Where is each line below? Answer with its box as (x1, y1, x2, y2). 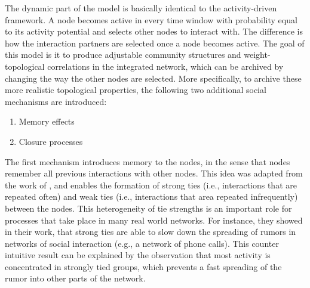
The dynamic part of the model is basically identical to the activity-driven (5, 2, 277, 14)
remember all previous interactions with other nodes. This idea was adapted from (5, 167, 303, 179)
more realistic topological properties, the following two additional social (5, 83, 266, 96)
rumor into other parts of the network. (5, 272, 146, 284)
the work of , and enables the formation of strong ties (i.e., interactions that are (5, 178, 297, 191)
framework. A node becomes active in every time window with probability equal (5, 13, 297, 26)
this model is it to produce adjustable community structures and (5, 48, 241, 61)
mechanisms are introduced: (5, 95, 107, 107)
